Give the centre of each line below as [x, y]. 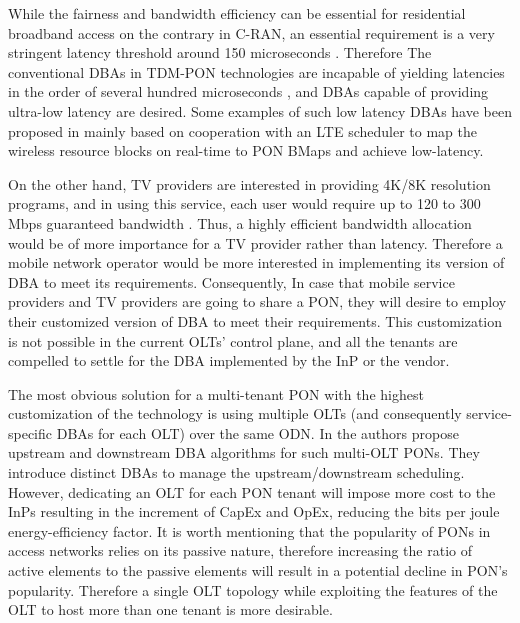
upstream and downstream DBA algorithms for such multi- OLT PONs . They [244, 452]
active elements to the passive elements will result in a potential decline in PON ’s [258, 570]
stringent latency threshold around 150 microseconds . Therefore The [220, 52]
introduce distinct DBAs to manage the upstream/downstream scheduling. [236, 472]
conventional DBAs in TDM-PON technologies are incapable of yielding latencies [256, 71]
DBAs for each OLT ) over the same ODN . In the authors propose [257, 432]
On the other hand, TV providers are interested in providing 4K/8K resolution [249, 183]
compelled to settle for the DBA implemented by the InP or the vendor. [229, 360]
